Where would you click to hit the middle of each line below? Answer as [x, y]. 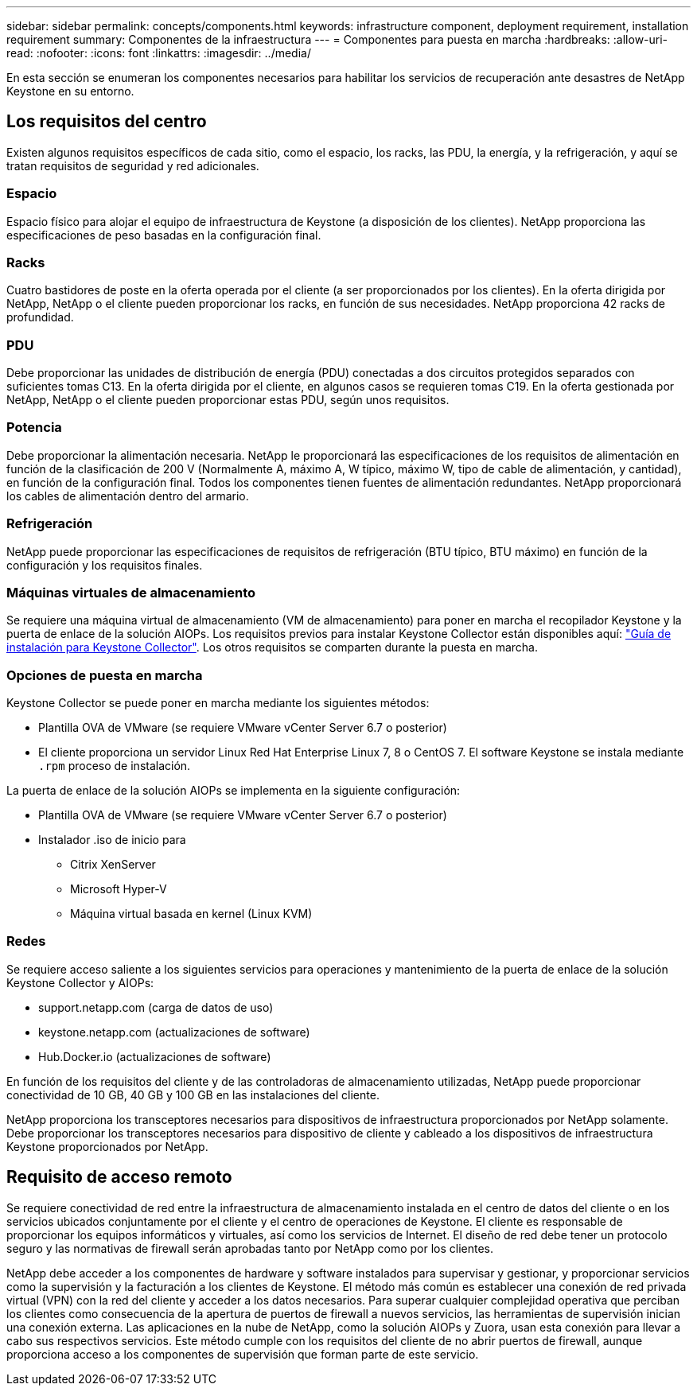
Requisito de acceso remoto [119, 1177]
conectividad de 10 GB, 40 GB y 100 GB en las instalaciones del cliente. [193, 1095]
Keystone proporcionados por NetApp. [107, 1146]
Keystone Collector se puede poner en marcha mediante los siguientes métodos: [218, 703]
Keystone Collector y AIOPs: [80, 982]
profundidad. [40, 317]
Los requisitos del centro [107, 122]
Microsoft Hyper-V [119, 889]
